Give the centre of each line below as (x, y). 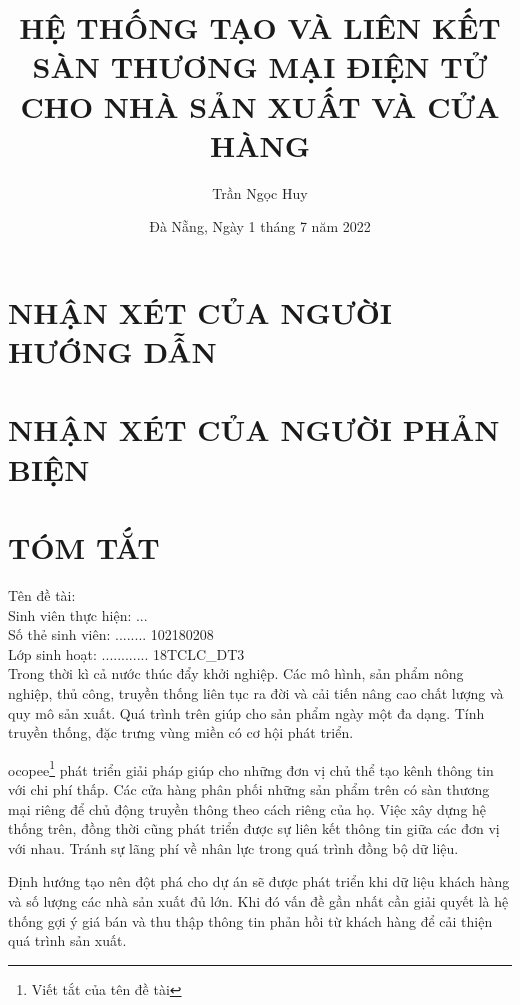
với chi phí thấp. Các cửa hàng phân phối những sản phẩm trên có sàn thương (249, 788)
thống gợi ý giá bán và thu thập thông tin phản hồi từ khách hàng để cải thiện (250, 920)
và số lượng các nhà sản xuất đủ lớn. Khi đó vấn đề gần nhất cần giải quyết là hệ (258, 900)
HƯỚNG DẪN (112, 351)
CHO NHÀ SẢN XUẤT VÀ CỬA (260, 105)
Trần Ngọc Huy (260, 192)
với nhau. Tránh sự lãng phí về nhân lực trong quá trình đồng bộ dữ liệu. (233, 847)
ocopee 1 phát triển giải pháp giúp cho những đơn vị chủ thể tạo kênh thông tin (251, 768)
